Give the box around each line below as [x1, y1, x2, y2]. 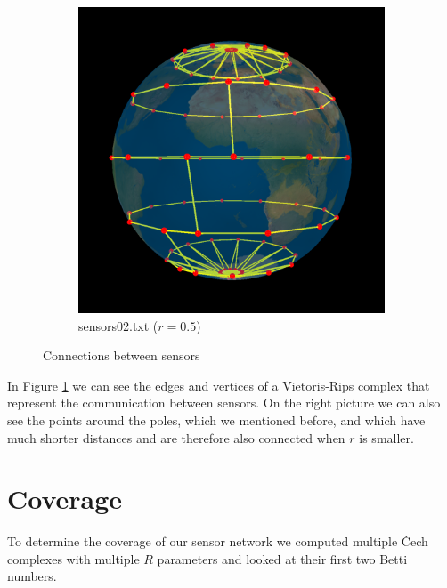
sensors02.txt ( [78, 316, 158, 334]
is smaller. [359, 428, 414, 447]
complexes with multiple [7, 549, 140, 568]
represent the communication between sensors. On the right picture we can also [7, 393, 441, 412]
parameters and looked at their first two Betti [157, 549, 408, 568]
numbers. [7, 567, 57, 585]
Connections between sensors [43, 346, 200, 365]
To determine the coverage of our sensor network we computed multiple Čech [7, 532, 428, 551]
